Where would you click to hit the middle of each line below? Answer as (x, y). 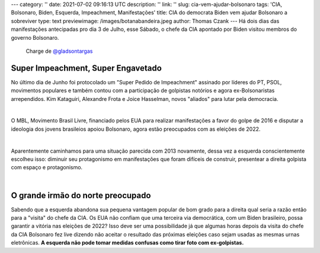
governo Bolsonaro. (35, 37)
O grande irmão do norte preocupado (81, 195)
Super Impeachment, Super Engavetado (87, 68)
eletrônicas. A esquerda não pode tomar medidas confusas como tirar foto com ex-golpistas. (127, 243)
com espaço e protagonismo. (47, 167)
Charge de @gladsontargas (59, 51)
